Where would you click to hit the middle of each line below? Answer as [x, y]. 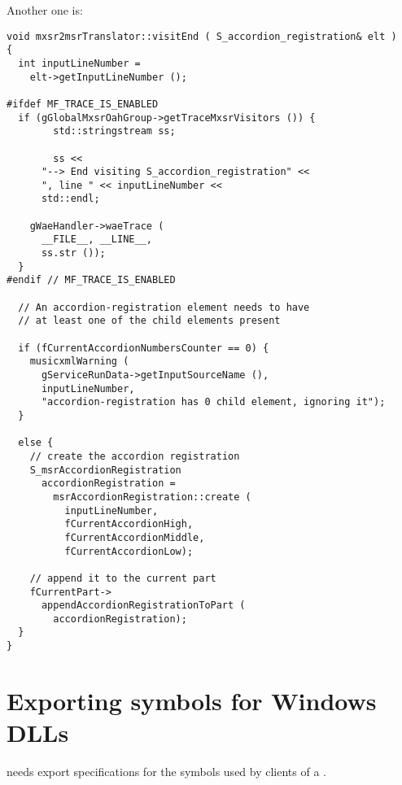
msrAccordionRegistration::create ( [152, 497]
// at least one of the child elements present [149, 321]
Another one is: [45, 10]
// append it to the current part [123, 578]
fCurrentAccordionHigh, [129, 524]
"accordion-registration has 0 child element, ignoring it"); [213, 402]
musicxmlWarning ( [79, 362]
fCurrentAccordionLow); [129, 551]
